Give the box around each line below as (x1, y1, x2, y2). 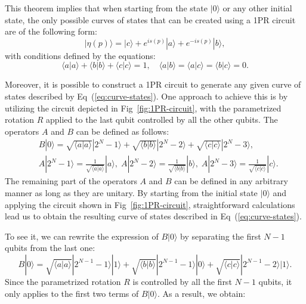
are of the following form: (5, 25, 97, 38)
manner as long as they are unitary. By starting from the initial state (5, 187, 258, 198)
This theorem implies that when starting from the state (5, 2, 208, 14)
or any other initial (222, 2, 292, 14)
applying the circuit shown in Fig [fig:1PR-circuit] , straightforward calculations (5, 198, 295, 210)
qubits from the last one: (5, 241, 95, 254)
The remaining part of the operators (5, 175, 137, 187)
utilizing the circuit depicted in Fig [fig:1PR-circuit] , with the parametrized (5, 101, 282, 114)
